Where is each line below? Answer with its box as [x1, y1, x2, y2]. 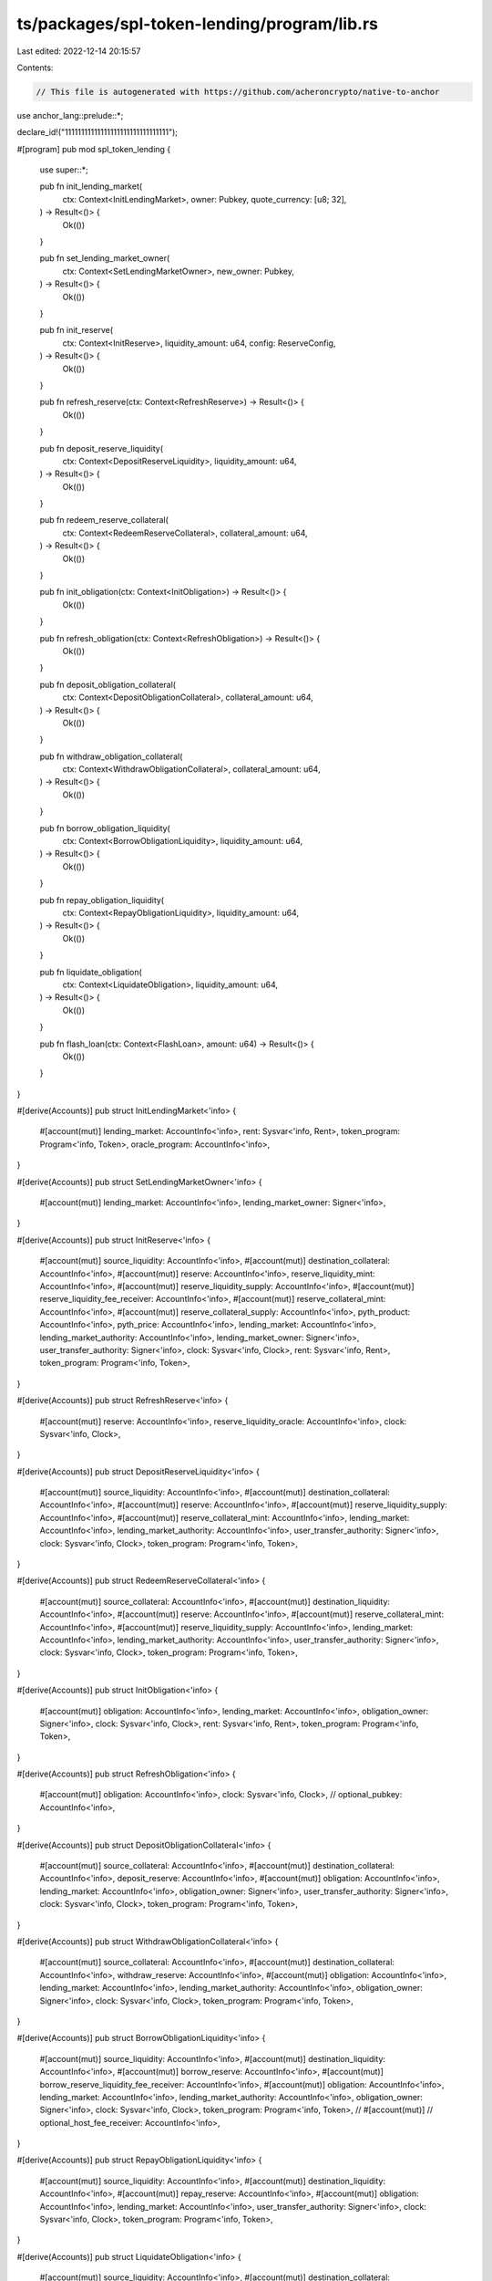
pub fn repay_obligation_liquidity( [39, 894, 164, 905]
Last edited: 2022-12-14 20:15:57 [16, 46, 141, 57]
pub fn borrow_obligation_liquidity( [39, 822, 170, 834]
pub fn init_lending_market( [39, 181, 143, 192]
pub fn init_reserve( [39, 325, 114, 336]
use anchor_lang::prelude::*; [16, 109, 124, 120]
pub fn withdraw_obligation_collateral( [39, 751, 183, 762]
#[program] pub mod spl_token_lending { [16, 143, 171, 154]
